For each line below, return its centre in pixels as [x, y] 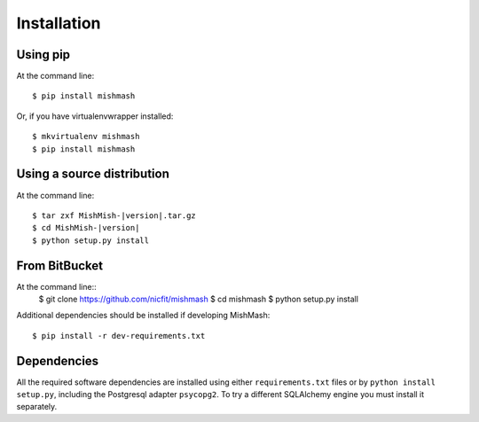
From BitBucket [60, 266]
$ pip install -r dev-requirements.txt [119, 336]
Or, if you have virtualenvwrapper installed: [95, 116]
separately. [37, 407]
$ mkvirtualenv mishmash [86, 137]
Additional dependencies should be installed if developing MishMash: [143, 316]
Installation [59, 23]
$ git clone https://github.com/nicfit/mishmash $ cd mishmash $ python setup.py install [199, 299]
